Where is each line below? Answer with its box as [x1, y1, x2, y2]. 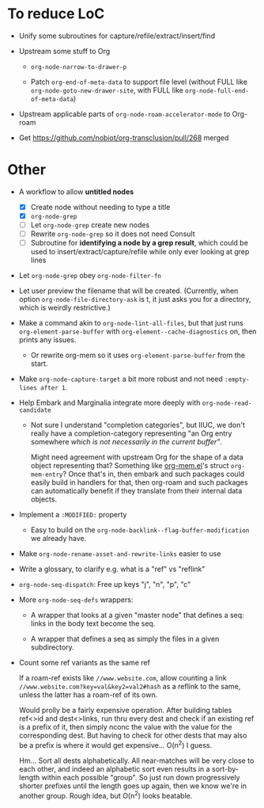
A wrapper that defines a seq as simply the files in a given [30, 635, 220, 644]
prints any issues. [18, 335, 77, 345]
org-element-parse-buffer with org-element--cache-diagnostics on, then [18, 326, 257, 337]
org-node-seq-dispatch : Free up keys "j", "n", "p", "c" [18, 580, 191, 589]
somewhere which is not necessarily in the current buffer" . [30, 437, 223, 447]
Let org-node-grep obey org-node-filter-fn [18, 271, 161, 280]
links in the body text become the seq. [30, 619, 156, 628]
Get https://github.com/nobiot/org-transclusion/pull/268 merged [18, 132, 229, 143]
